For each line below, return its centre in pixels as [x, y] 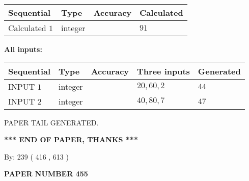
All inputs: [23, 49]
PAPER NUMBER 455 [46, 174]
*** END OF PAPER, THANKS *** [71, 139]
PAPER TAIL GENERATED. [51, 122]
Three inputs [163, 71]
